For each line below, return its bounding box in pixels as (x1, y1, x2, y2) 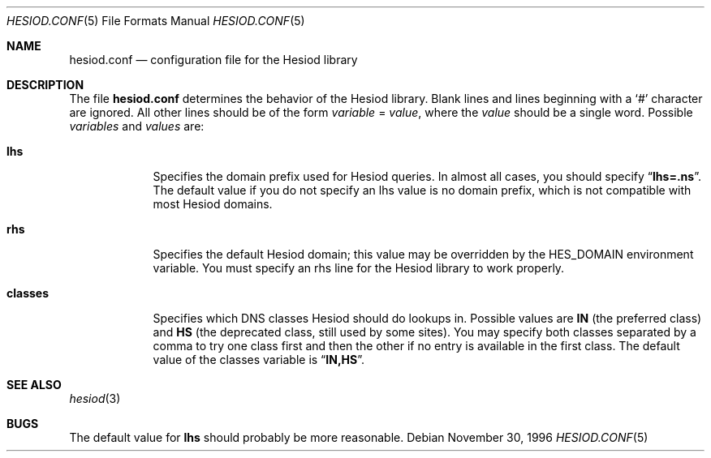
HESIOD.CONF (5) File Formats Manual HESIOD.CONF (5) (6, 14, 305, 28)
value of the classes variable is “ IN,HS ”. (153, 353, 364, 366)
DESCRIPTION (6, 78, 84, 92)
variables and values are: (69, 119, 205, 133)
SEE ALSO (6, 378, 62, 392)
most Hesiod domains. (153, 197, 273, 211)
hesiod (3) (69, 392, 121, 405)
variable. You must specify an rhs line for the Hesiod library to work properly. (153, 261, 565, 275)
